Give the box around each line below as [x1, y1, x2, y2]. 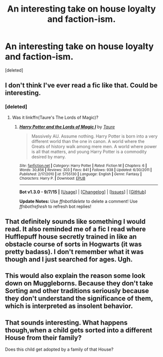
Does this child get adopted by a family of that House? [5, 346, 114, 352]
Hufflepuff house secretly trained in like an [5, 233, 137, 241]
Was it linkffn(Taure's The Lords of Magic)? [12, 114, 98, 120]
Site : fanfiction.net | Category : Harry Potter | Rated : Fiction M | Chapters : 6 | [19, 163, 147, 168]
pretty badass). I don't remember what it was [5, 248, 144, 256]
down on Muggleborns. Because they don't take [5, 279, 153, 288]
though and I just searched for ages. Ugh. [5, 255, 133, 264]
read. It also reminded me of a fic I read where [5, 225, 146, 233]
